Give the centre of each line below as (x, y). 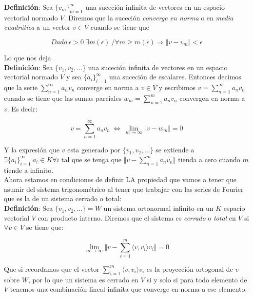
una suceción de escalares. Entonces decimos (175, 77)
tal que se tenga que (92, 159)
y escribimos (177, 87)
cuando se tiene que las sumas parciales (63, 98)
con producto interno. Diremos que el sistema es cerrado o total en (137, 217)
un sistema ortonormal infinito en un (158, 208)
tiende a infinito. (29, 170)
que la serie (21, 87)
